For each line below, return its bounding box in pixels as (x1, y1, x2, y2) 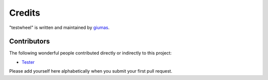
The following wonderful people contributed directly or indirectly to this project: (9, 50, 172, 56)
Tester (21, 59, 35, 65)
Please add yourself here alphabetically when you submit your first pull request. (9, 68, 173, 74)
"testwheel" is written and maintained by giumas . (9, 25, 110, 30)
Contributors (9, 37, 50, 46)
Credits (9, 7, 41, 18)
